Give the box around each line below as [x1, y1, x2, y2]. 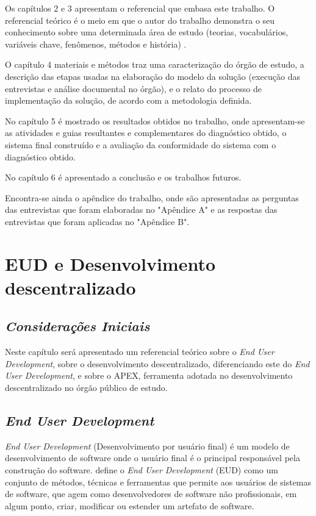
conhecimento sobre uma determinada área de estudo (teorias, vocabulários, [5, 26, 289, 38]
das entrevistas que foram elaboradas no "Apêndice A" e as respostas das [5, 203, 278, 216]
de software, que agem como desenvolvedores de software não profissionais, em [5, 487, 297, 500]
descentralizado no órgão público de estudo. [5, 381, 168, 394]
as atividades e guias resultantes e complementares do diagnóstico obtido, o [5, 126, 287, 139]
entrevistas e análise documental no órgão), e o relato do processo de [5, 82, 262, 95]
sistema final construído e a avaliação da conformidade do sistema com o [5, 138, 276, 151]
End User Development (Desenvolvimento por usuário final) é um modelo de [5, 439, 290, 452]
